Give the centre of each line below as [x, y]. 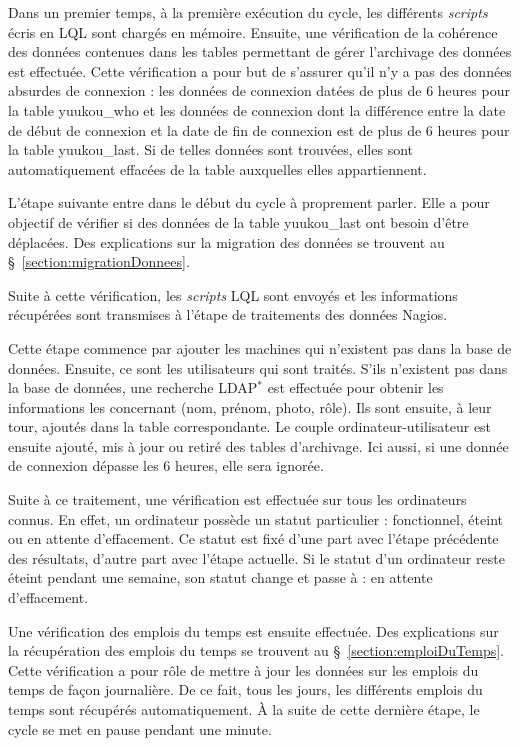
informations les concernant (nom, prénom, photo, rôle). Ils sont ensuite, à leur [250, 406]
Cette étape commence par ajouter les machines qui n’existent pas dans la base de [260, 347]
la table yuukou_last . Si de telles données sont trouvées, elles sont [211, 149]
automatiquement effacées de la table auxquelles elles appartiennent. [217, 168]
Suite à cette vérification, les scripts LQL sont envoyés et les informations [233, 294]
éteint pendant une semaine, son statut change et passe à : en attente [220, 577]
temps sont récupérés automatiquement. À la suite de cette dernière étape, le [244, 709]
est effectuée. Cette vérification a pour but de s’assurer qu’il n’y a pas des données [260, 70]
